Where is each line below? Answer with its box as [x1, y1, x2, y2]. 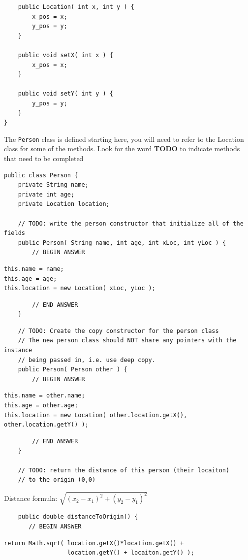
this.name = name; [4, 265, 64, 272]
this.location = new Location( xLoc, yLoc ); [4, 285, 155, 292]
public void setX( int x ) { [18, 51, 113, 59]
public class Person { [4, 171, 78, 179]
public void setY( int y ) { [18, 90, 113, 98]
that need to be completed [4, 153, 84, 163]
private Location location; [18, 200, 110, 208]
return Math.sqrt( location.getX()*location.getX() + [4, 539, 184, 547]
